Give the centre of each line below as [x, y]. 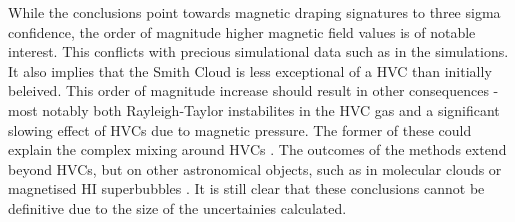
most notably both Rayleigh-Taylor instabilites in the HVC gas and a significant [254, 109]
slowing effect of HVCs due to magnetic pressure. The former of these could [240, 129]
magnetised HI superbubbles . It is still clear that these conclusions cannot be [246, 188]
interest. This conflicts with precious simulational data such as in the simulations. [258, 51]
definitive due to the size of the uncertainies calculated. [177, 207]
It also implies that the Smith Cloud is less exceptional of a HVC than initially [250, 70]
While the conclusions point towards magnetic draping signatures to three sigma [254, 12]
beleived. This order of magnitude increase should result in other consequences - [253, 90]
